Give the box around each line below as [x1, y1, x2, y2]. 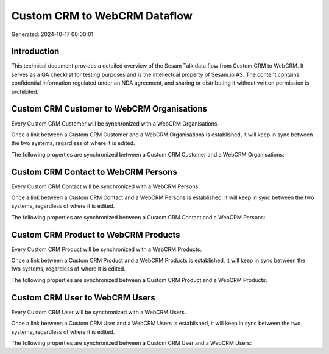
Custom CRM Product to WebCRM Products [11, 229, 180, 240]
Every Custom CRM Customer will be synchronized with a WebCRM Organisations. [11, 119, 219, 127]
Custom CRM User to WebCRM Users [11, 292, 155, 303]
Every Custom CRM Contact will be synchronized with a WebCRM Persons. [11, 183, 200, 190]
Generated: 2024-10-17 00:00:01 [11, 30, 94, 38]
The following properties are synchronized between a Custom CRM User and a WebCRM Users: [11, 339, 252, 347]
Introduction [11, 46, 60, 57]
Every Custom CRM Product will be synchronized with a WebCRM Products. [11, 246, 202, 253]
